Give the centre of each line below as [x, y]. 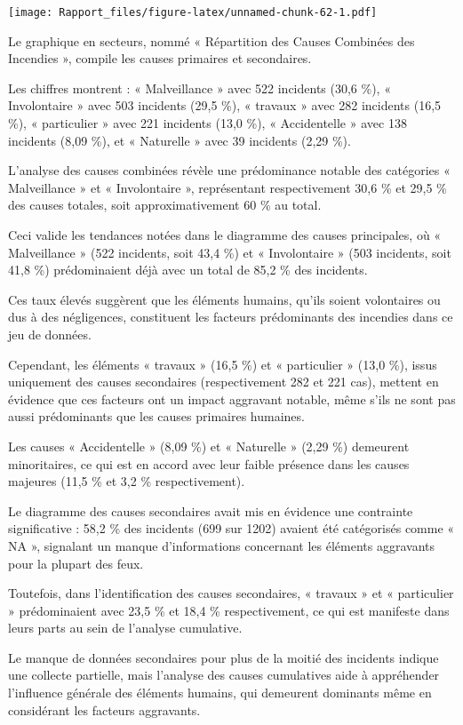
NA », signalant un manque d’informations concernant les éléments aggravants [222, 545]
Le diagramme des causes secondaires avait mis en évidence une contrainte [211, 510]
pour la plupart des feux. [76, 563]
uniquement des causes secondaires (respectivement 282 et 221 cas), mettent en [224, 382]
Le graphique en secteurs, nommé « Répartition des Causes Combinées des [212, 40]
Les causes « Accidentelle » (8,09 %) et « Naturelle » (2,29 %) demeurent [209, 446]
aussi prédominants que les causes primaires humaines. [156, 416]
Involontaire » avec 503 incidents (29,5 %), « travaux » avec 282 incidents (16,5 [225, 105]
